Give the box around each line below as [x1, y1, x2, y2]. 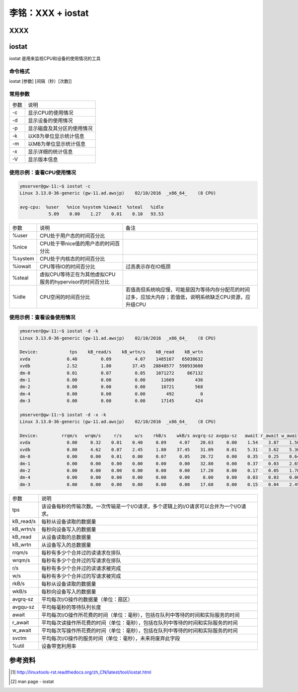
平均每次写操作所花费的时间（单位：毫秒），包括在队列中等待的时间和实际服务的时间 [41, 627, 238, 634]
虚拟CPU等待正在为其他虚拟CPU [40, 271, 116, 278]
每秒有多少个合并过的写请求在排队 [41, 557, 121, 564]
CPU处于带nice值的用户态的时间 [40, 240, 115, 247]
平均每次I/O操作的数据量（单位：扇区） [41, 596, 133, 603]
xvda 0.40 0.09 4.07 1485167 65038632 [19, 356, 203, 362]
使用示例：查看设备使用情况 [9, 314, 75, 321]
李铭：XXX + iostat [9, 7, 89, 18]
